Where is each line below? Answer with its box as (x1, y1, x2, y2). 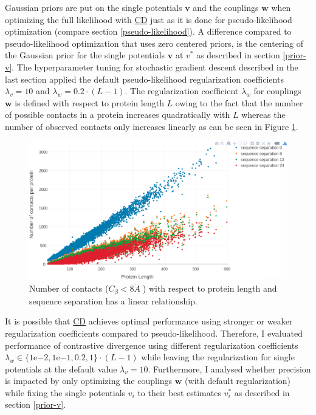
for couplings (253, 84, 301, 97)
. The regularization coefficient (125, 84, 239, 97)
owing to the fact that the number (175, 96, 303, 109)
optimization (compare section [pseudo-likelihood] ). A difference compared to (5, 25, 292, 38)
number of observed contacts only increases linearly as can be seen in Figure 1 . (5, 120, 298, 132)
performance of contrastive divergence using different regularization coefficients (5, 338, 298, 351)
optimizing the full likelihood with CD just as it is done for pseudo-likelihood (5, 13, 292, 26)
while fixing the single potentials (5, 386, 126, 399)
